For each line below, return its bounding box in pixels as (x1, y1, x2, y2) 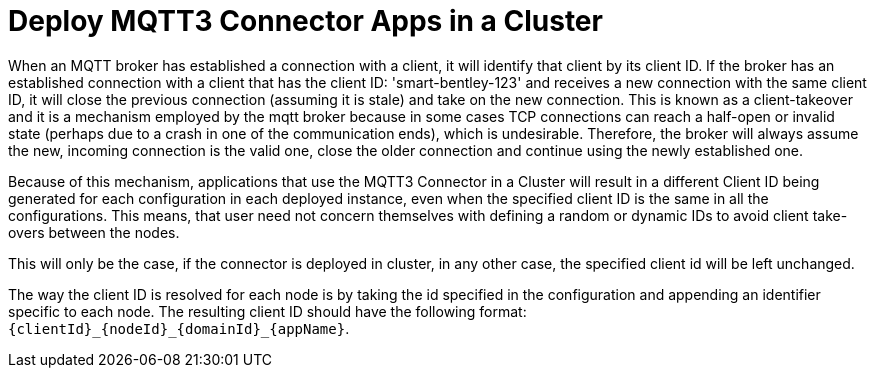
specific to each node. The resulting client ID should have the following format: (8, 302, 527, 320)
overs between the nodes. (8, 223, 180, 241)
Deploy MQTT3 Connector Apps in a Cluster (8, 4, 603, 38)
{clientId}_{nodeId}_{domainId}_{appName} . (8, 319, 350, 337)
